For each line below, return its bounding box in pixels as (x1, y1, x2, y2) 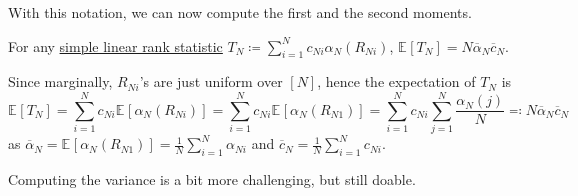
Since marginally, (8, 71, 113, 92)
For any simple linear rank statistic (8, 35, 223, 56)
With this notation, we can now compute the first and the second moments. (8, 2, 472, 22)
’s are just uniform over (139, 71, 283, 92)
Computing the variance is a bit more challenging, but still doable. (8, 168, 416, 189)
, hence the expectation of (317, 71, 476, 92)
